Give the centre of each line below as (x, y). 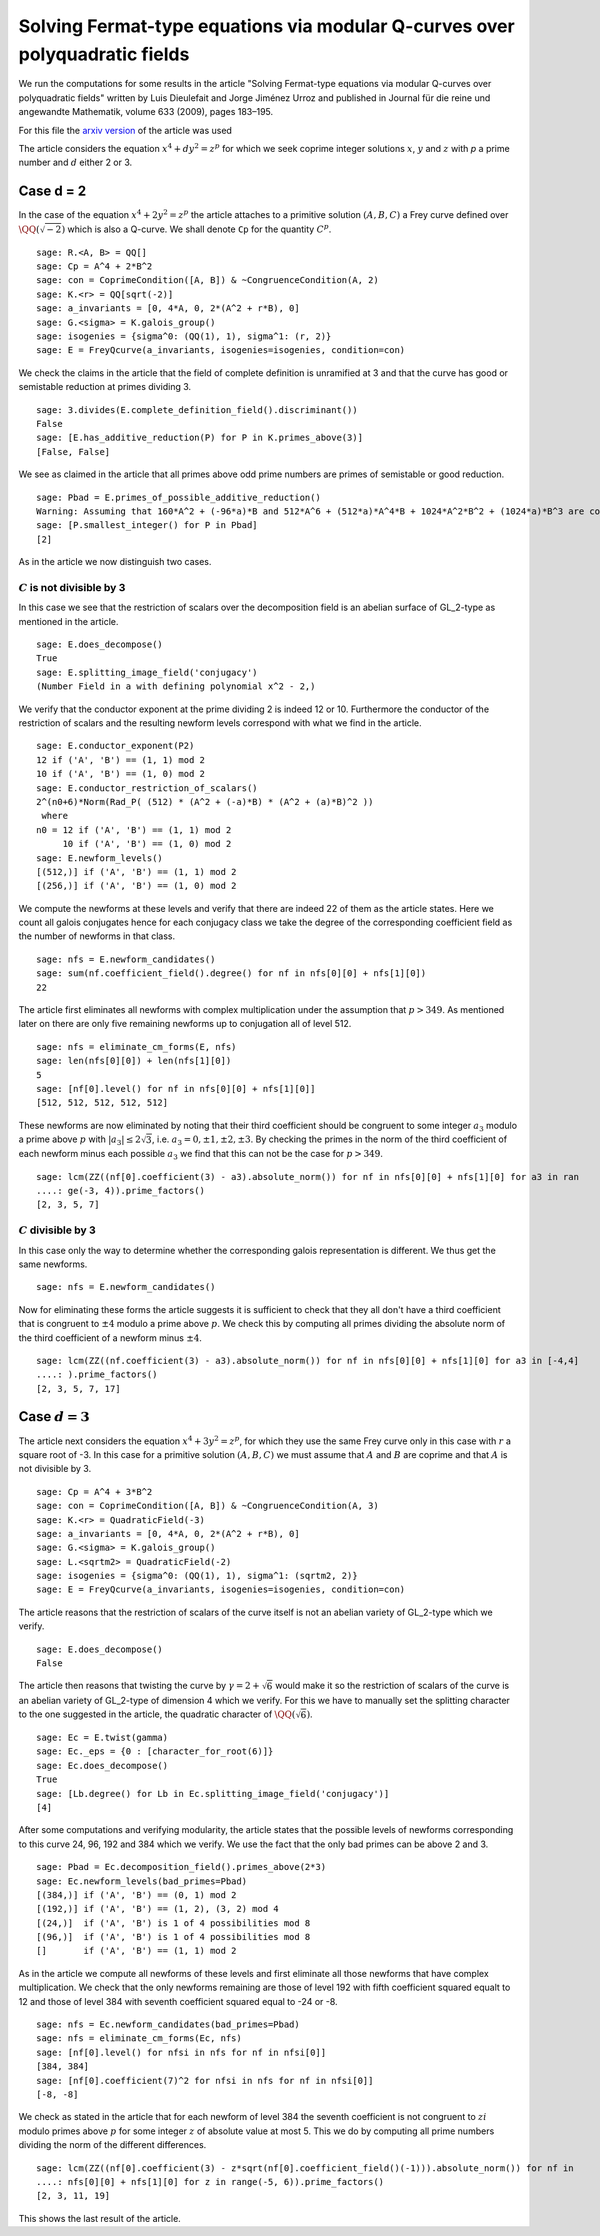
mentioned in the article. (68, 621)
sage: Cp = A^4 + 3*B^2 (94, 1491)
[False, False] (73, 451)
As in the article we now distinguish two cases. (115, 562)
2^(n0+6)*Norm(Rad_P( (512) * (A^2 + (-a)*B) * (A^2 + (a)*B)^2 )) (205, 801)
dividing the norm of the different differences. (112, 2145)
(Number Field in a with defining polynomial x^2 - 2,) (176, 686)
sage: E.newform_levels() (100, 858)
